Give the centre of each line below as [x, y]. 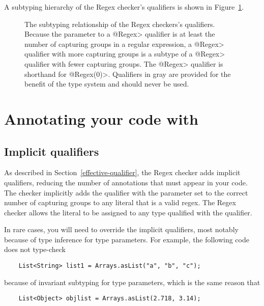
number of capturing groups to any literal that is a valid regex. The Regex [120, 202]
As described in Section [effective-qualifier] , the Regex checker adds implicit [122, 172]
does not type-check [35, 249]
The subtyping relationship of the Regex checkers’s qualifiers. [120, 24]
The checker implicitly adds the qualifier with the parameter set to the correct [126, 192]
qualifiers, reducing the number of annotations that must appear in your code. [126, 182]
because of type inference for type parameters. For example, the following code [127, 239]
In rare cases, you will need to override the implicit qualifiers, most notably [121, 229]
